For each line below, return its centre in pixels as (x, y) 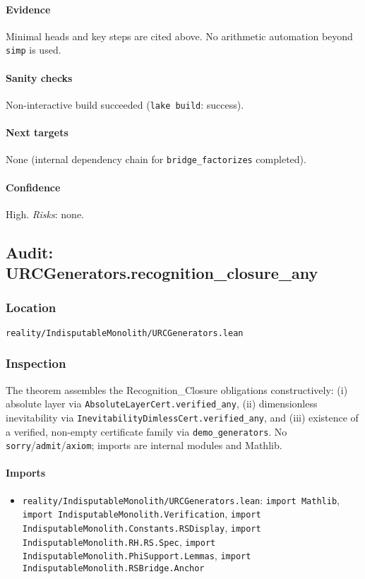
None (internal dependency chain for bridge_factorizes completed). (156, 159)
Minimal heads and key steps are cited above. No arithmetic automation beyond (179, 36)
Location (31, 308)
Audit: (30, 252)
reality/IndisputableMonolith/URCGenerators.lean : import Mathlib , (181, 500)
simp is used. (34, 50)
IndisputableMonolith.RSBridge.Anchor (113, 568)
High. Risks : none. (45, 214)
